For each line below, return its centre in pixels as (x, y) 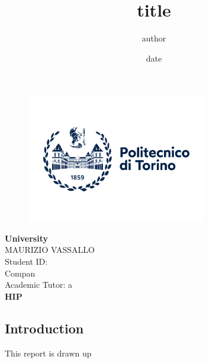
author (154, 38)
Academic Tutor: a (38, 285)
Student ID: (26, 261)
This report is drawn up (48, 353)
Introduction (44, 328)
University (26, 238)
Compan (20, 273)
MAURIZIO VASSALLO (50, 250)
